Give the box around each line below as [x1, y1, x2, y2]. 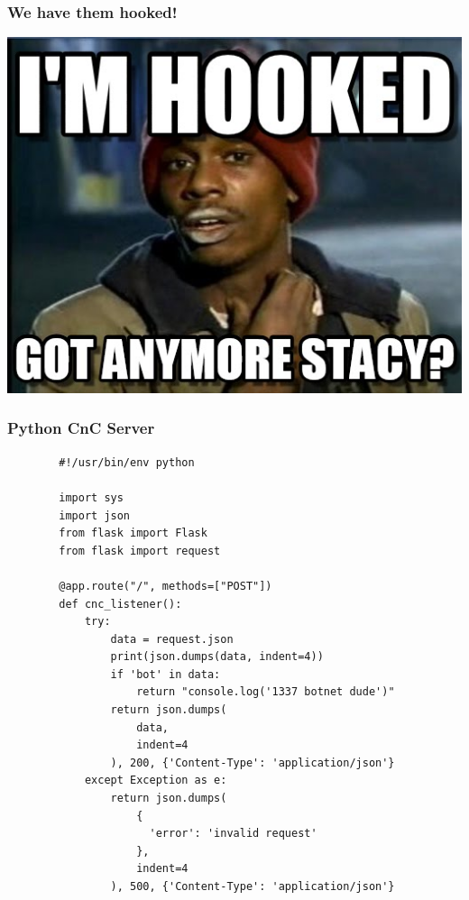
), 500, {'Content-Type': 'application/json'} [110, 880, 395, 894]
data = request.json [110, 632, 234, 646]
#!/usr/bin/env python [59, 455, 195, 469]
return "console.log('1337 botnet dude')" [136, 685, 395, 699]
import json [59, 509, 131, 522]
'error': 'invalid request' [149, 827, 317, 840]
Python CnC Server [7, 417, 155, 439]
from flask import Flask [59, 527, 207, 540]
